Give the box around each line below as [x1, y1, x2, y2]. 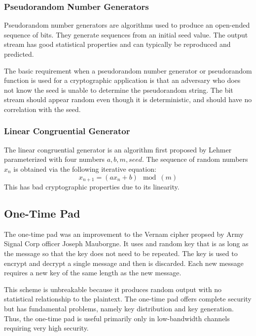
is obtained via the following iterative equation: [13, 163, 156, 174]
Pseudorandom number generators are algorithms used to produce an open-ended [4, 20, 250, 30]
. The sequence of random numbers [142, 154, 248, 164]
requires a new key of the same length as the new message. [4, 267, 182, 278]
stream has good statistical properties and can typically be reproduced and [4, 39, 231, 49]
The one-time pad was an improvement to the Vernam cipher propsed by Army [4, 228, 244, 239]
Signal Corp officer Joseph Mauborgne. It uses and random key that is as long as [4, 238, 249, 249]
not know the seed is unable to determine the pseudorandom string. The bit [4, 84, 233, 95]
